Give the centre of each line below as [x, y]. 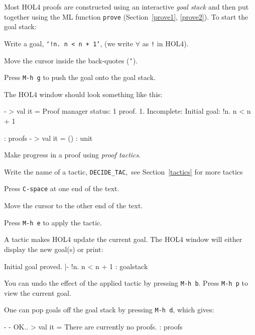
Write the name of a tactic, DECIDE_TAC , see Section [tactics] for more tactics [123, 171]
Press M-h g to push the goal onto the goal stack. [80, 77]
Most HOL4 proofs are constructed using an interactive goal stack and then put [126, 7]
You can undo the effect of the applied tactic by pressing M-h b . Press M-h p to [126, 283]
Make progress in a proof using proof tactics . [73, 155]
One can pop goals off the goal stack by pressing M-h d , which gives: [109, 310]
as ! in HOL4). [165, 43]
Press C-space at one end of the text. [62, 188]
